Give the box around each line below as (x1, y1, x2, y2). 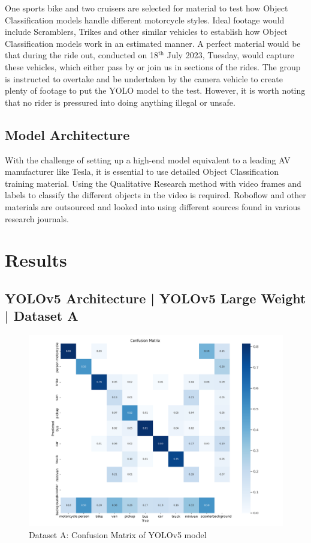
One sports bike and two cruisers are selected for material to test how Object (5, 2, 288, 14)
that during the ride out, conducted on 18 (5, 49, 159, 61)
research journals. (5, 212, 69, 225)
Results (5, 247, 67, 272)
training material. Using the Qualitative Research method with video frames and (5, 177, 301, 189)
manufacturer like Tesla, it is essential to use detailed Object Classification (5, 165, 279, 178)
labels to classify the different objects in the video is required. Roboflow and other (5, 189, 306, 201)
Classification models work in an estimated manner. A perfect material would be (5, 37, 301, 49)
